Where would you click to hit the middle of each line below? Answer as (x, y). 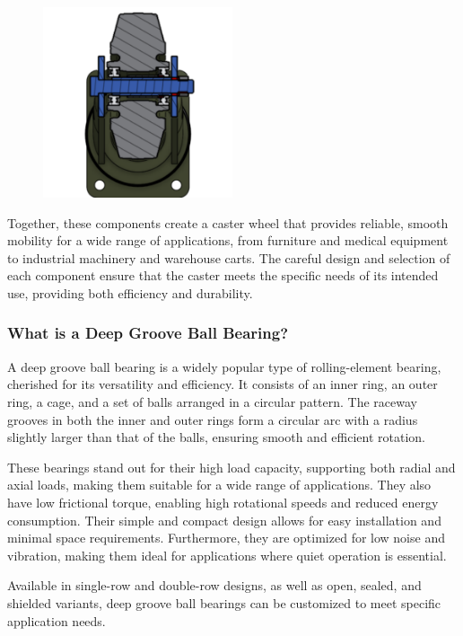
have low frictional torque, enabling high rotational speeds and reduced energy (223, 502)
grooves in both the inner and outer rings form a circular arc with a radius (213, 419)
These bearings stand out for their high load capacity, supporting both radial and (231, 467)
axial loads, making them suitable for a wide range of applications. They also (219, 485)
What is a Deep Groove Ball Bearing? (148, 333)
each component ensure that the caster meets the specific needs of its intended (223, 275)
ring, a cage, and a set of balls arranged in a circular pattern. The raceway (212, 401)
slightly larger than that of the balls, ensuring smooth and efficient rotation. (217, 437)
